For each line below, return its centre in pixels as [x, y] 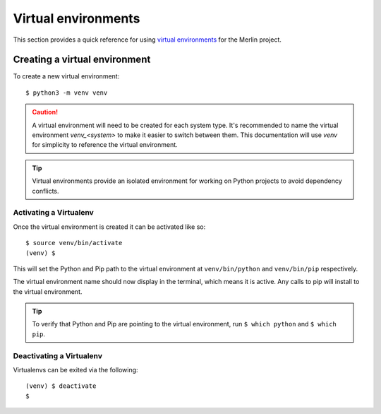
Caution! [45, 112]
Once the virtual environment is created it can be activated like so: [109, 227]
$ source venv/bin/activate [74, 243]
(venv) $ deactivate [61, 386]
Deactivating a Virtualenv [58, 355]
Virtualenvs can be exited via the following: [75, 369]
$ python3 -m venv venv [67, 93]
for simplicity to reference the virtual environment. [105, 145]
